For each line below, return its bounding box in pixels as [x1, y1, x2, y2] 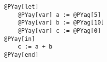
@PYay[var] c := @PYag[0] [17, 27, 101, 34]
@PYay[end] [4, 51, 39, 58]
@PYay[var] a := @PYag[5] [17, 11, 101, 18]
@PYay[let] [4, 3, 39, 10]
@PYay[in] [4, 35, 35, 42]
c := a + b [17, 43, 53, 50]
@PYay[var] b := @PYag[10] [17, 19, 105, 26]
